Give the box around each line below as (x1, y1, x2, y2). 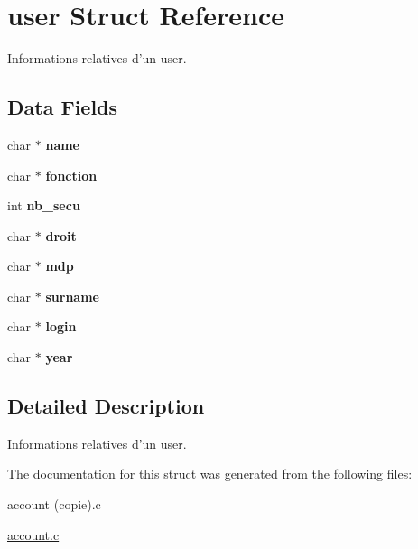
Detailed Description (7, 392, 205, 420)
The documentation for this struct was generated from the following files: (7, 464, 413, 483)
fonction (45, 165, 98, 184)
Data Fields (7, 93, 118, 121)
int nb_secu (7, 196, 80, 215)
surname (45, 286, 99, 305)
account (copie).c (7, 495, 101, 514)
